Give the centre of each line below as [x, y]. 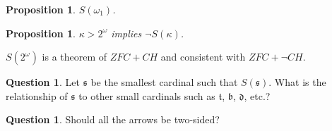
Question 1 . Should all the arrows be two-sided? [113, 119]
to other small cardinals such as [147, 95]
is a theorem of [75, 57]
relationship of [37, 95]
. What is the [297, 82]
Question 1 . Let [43, 82]
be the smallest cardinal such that [164, 82]
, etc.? [257, 95]
